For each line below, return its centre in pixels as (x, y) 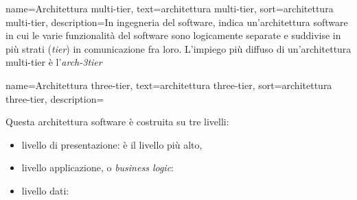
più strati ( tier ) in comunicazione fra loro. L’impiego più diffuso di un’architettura (178, 48)
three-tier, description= (55, 98)
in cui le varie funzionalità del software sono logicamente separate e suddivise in (173, 35)
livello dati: (45, 190)
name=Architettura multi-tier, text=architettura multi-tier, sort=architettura (170, 8)
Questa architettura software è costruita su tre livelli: (117, 122)
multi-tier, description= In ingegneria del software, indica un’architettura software (177, 22)
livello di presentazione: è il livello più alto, (112, 144)
